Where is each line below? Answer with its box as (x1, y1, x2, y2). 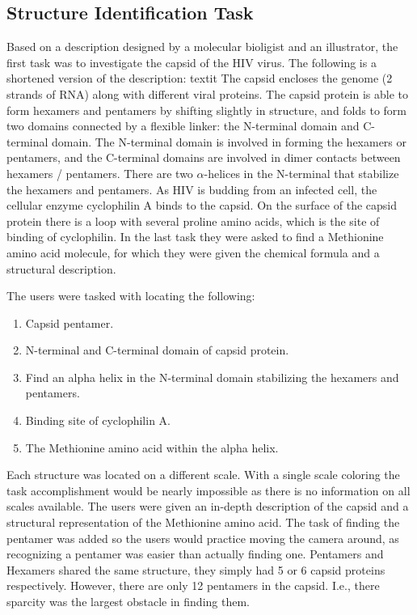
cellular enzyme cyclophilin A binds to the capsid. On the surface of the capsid (6, 197, 397, 214)
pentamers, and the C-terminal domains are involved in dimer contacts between (6, 149, 401, 166)
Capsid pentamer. (25, 314, 114, 331)
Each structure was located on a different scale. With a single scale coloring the (6, 466, 400, 483)
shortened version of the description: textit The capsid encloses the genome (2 (6, 70, 393, 87)
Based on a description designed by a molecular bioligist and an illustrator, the (6, 38, 398, 55)
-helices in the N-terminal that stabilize (204, 164, 399, 181)
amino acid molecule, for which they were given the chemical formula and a (6, 244, 380, 261)
